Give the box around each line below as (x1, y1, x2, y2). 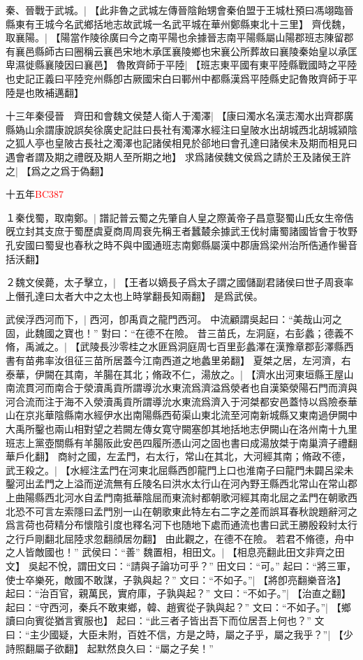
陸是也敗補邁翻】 (6, 85, 84, 99)
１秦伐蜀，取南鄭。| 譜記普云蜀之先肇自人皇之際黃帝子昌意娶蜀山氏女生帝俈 (6, 210, 354, 224)
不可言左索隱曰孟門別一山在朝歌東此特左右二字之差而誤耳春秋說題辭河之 (24, 503, 357, 518)
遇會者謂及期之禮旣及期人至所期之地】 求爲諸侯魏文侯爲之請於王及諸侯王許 (6, 149, 351, 164)
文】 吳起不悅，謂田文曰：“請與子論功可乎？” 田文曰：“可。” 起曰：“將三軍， (6, 558, 357, 573)
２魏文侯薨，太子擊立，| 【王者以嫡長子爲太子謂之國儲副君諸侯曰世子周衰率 (6, 275, 354, 289)
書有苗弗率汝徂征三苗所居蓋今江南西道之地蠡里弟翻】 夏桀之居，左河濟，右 (6, 353, 351, 368)
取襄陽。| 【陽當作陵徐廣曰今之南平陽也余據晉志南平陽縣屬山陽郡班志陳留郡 (6, 30, 354, 45)
